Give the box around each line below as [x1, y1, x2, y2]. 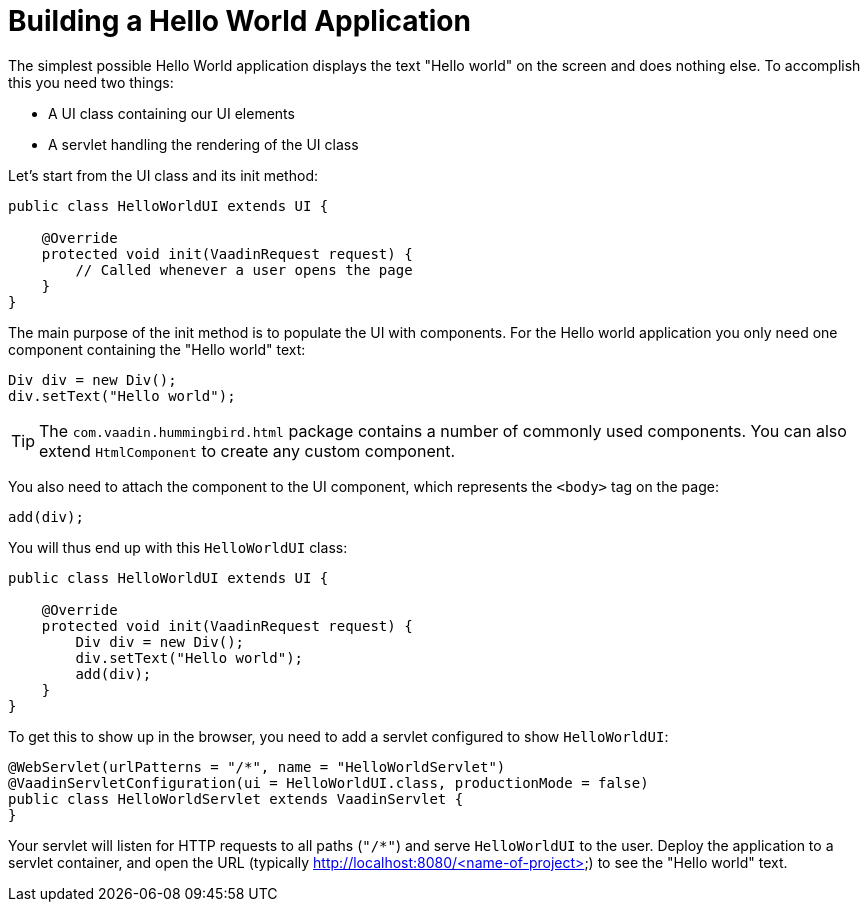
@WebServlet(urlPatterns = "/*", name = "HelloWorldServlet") [8, 758, 506, 775]
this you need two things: [8, 73, 174, 91]
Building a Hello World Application [8, 4, 471, 38]
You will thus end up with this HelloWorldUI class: [8, 538, 348, 556]
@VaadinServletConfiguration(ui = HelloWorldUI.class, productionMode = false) [8, 774, 649, 791]
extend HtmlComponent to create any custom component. [39, 440, 456, 461]
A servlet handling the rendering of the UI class [48, 135, 359, 153]
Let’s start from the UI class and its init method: [8, 166, 318, 184]
